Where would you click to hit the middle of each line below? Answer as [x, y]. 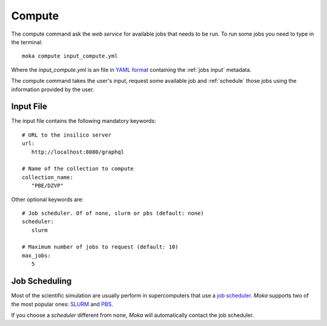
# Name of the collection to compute [78, 169]
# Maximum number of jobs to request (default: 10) [100, 247]
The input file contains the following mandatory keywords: [84, 121]
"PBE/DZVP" [47, 186]
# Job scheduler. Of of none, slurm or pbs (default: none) [113, 213]
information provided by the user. [53, 89]
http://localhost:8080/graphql [78, 152]
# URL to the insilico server [67, 135]
